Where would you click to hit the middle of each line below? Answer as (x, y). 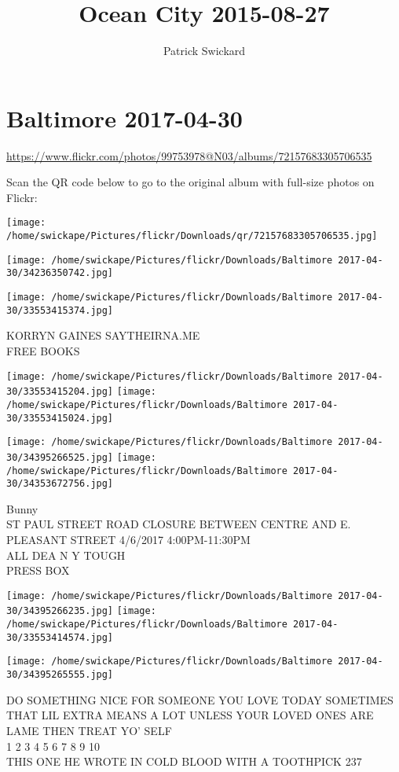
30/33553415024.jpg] (60, 418)
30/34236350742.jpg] (60, 273)
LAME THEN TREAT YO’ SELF (89, 730)
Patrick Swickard (204, 51)
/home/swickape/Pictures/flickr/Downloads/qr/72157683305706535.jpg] (192, 236)
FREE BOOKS (43, 350)
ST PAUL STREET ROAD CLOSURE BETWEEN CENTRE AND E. (179, 524)
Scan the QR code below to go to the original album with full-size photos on (190, 182)
